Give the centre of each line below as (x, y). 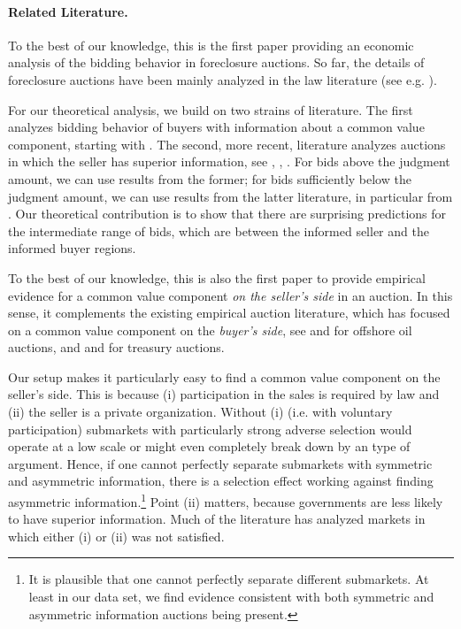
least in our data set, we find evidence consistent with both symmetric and (231, 597)
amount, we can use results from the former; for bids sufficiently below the (210, 178)
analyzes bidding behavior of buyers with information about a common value (216, 127)
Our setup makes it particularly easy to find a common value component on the (224, 376)
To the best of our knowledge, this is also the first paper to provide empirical (217, 277)
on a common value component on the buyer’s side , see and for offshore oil (210, 330)
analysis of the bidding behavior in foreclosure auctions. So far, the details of (216, 62)
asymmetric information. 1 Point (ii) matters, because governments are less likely (226, 500)
